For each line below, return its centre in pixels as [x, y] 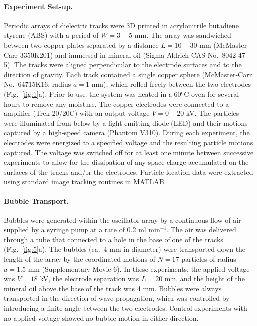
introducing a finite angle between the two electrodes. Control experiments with [126, 308]
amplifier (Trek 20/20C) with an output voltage [77, 113]
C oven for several [212, 93]
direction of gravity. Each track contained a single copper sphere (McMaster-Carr [128, 74]
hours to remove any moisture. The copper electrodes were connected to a [117, 103]
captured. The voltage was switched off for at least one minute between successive [129, 152]
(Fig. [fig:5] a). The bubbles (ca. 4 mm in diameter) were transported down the [125, 249]
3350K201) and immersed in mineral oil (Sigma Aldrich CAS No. [119, 54]
